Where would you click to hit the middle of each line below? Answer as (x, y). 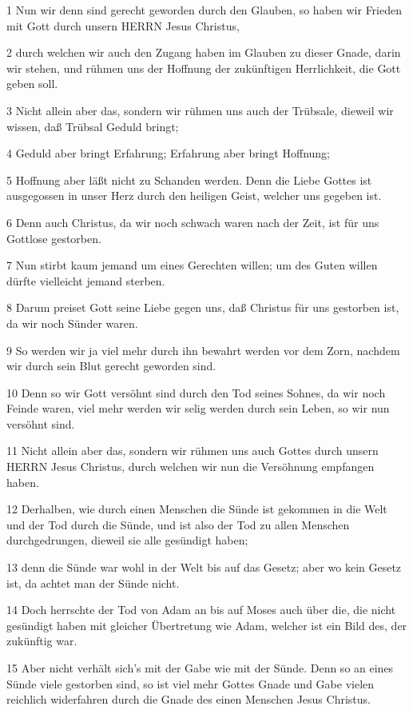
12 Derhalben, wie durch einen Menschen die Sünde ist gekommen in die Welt (197, 509)
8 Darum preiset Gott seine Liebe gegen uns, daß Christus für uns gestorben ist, (203, 307)
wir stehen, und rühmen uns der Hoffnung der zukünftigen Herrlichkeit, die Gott (204, 68)
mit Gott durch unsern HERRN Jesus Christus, (123, 25)
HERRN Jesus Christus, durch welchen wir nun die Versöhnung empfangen (191, 467)
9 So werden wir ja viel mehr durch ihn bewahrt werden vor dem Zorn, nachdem (203, 350)
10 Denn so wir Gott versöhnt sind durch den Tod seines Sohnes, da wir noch (196, 392)
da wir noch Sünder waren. (72, 323)
